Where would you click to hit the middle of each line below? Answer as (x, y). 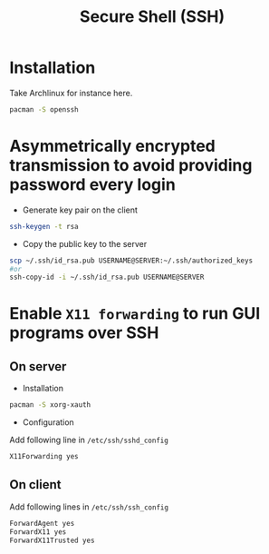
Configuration (48, 422)
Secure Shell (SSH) (152, 17)
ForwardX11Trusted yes (52, 540)
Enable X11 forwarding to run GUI (135, 314)
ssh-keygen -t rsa (44, 226)
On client (35, 485)
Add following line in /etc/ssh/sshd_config (89, 440)
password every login (93, 184)
